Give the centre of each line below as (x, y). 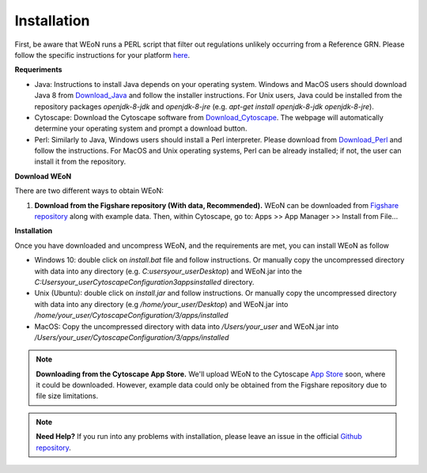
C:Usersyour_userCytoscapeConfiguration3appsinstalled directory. (144, 282)
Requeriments (38, 70)
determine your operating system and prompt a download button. (141, 129)
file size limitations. (67, 396)
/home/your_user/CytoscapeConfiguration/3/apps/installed (131, 316)
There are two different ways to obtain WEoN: (89, 191)
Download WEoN (43, 176)
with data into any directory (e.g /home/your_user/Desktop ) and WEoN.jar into (161, 304)
